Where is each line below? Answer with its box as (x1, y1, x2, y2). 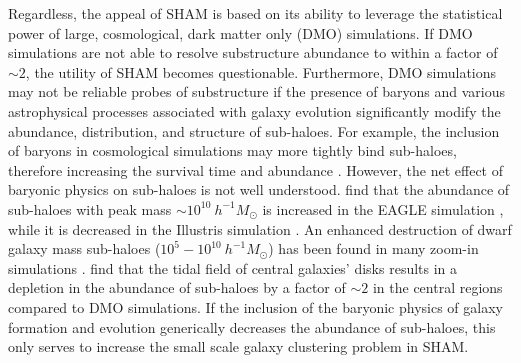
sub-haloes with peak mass (8, 198, 172, 219)
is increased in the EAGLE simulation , (262, 198, 504, 219)
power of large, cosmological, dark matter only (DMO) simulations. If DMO (8, 22, 473, 43)
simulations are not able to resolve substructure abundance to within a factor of (8, 42, 498, 63)
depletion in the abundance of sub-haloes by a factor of (8, 277, 346, 298)
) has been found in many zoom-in (268, 238, 479, 259)
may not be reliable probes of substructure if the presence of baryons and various (8, 81, 505, 102)
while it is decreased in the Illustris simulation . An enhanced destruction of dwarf (8, 218, 512, 239)
